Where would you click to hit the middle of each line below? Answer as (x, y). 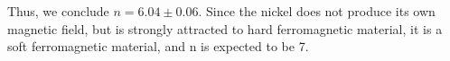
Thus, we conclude (58, 11)
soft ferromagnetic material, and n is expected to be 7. (158, 46)
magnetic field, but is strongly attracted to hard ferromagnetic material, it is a (225, 28)
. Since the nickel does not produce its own (317, 11)
